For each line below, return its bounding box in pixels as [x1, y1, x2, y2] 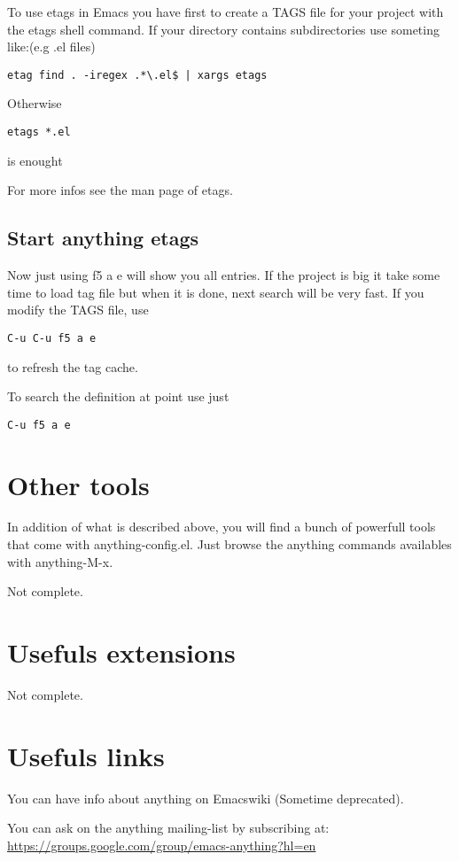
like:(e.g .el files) [7, 37, 96, 56]
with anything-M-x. [7, 552, 113, 570]
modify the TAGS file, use [7, 300, 149, 319]
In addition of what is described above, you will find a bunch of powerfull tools [7, 517, 436, 536]
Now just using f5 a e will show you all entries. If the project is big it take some [7, 266, 440, 284]
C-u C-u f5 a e [7, 331, 97, 345]
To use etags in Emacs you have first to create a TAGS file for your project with [7, 3, 444, 20]
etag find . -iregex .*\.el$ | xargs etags [7, 68, 268, 81]
